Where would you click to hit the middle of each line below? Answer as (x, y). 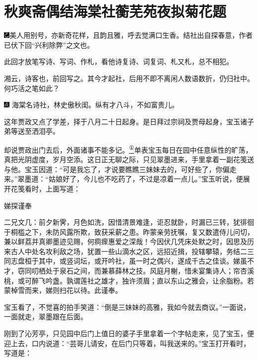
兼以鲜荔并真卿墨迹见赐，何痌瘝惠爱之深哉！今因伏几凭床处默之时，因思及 (126, 241)
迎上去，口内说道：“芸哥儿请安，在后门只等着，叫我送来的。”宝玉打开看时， (127, 343)
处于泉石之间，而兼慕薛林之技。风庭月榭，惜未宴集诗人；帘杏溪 (150, 271)
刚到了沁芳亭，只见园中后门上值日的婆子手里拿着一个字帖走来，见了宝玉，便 (129, 333)
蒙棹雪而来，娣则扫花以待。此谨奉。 (63, 290)
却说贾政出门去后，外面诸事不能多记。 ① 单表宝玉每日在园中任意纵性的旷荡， (128, 149)
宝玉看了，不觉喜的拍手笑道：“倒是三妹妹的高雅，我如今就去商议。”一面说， (127, 307)
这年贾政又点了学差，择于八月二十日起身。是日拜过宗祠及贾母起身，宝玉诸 (126, 121)
